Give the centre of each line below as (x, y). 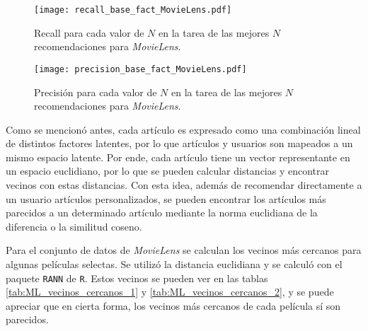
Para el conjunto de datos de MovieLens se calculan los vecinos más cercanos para (184, 250)
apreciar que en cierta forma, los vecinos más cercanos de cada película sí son (173, 305)
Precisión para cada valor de (96, 92)
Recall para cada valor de (89, 32)
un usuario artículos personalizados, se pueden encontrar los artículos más (166, 198)
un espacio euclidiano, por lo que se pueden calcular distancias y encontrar (168, 171)
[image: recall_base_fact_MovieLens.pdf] (133, 10)
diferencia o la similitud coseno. (74, 226)
